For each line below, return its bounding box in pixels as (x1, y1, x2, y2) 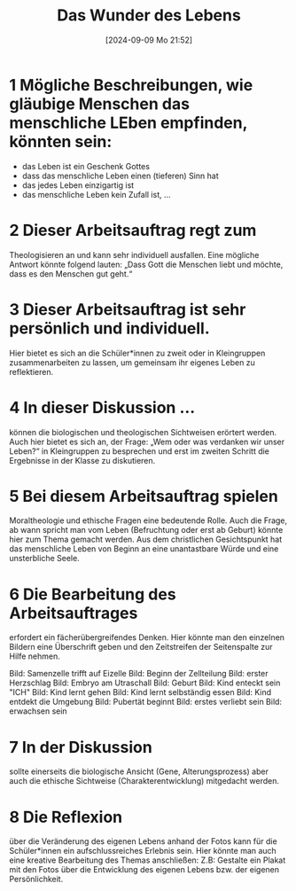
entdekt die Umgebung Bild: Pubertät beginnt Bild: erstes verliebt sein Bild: (9, 697, 282, 707)
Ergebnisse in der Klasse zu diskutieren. (9, 455, 156, 465)
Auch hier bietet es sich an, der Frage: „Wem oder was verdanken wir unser (9, 436, 285, 447)
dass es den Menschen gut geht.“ (9, 268, 133, 279)
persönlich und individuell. (9, 318, 210, 338)
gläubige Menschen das (9, 94, 191, 113)
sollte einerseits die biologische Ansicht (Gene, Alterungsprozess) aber (9, 766, 269, 777)
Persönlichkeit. (9, 874, 64, 885)
